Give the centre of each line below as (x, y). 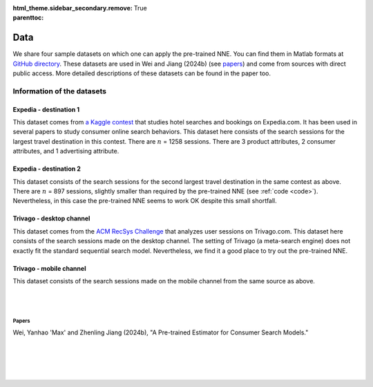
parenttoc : (28, 18)
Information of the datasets (60, 91)
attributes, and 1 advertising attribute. (66, 151)
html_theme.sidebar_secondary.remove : (73, 8)
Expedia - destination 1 (46, 109)
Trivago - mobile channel (49, 268)
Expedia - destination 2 (47, 169)
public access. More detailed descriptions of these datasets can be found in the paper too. (142, 73)
